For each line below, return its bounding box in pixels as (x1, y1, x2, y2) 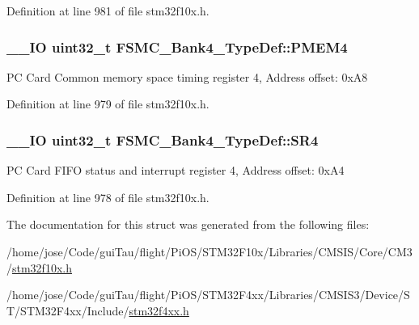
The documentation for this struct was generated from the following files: (6, 216, 370, 233)
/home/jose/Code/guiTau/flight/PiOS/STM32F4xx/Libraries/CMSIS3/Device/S (6, 286, 410, 303)
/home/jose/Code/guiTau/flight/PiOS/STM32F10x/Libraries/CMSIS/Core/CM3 (6, 243, 413, 260)
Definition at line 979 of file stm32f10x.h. (6, 95, 209, 112)
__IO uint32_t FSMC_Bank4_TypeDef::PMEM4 (6, 36, 348, 57)
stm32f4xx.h (129, 302, 189, 319)
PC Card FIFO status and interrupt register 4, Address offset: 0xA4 (6, 162, 345, 179)
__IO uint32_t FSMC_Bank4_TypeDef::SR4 (6, 129, 319, 150)
